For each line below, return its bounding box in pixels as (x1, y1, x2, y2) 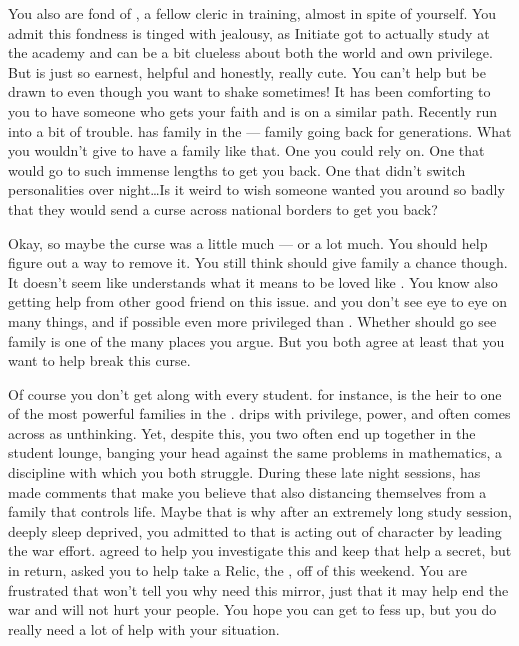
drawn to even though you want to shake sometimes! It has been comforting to (8, 81, 491, 102)
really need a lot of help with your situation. (8, 618, 280, 639)
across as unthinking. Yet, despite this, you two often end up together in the (8, 422, 476, 443)
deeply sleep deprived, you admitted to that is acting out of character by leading (8, 520, 502, 541)
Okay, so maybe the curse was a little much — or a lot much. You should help (8, 232, 488, 253)
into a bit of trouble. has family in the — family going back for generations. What (8, 120, 512, 141)
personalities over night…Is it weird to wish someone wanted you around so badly (8, 179, 505, 200)
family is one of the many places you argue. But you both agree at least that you (8, 330, 505, 351)
